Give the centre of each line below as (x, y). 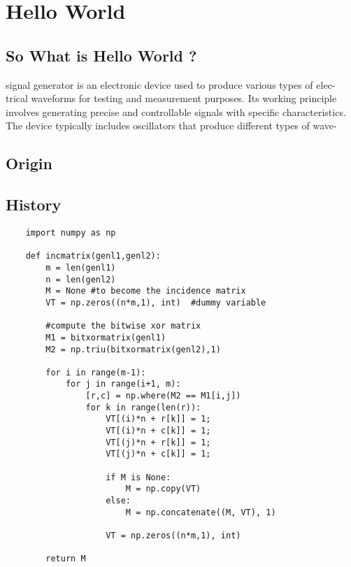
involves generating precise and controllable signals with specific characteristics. (176, 112)
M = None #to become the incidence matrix (146, 291)
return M (66, 559)
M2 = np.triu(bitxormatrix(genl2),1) (133, 349)
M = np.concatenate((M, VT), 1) (201, 512)
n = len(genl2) (81, 279)
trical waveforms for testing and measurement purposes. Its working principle (171, 98)
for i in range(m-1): (96, 372)
